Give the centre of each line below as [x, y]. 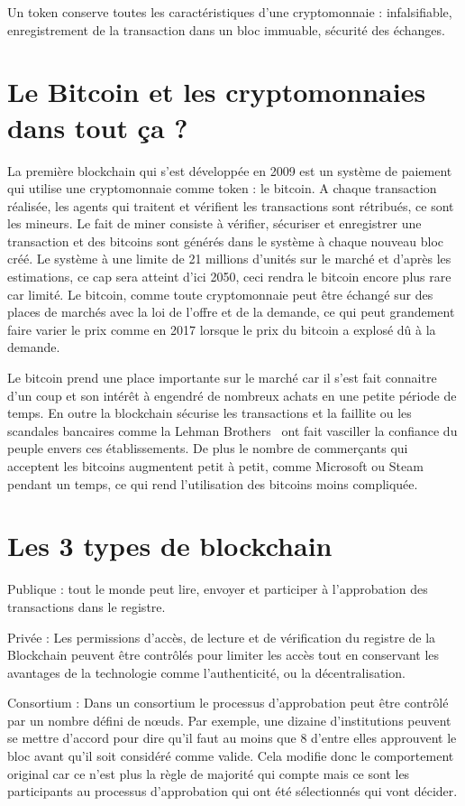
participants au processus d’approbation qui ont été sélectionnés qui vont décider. [232, 791]
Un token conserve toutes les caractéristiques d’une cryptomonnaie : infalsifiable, [230, 12]
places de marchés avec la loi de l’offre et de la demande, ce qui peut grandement [231, 312]
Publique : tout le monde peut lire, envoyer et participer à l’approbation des [218, 589]
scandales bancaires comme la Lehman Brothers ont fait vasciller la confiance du [232, 430]
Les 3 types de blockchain [170, 546]
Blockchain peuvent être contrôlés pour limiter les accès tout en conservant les [223, 655]
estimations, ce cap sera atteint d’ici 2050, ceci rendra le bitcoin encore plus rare [229, 277]
